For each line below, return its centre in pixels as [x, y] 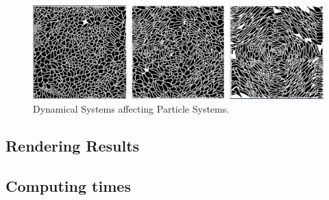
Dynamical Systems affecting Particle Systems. [131, 109]
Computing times [68, 185]
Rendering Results [73, 146]
